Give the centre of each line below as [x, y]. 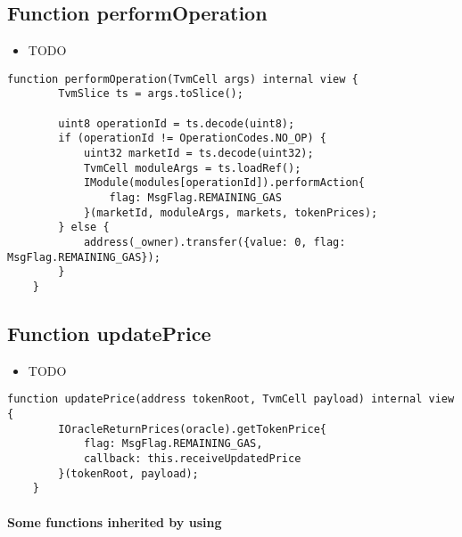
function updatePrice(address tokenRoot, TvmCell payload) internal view [231, 399]
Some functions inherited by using [115, 521]
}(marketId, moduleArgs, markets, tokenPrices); [231, 212]
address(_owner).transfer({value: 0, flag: [214, 243]
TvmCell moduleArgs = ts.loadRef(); [192, 168]
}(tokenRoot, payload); [128, 473]
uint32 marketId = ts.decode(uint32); [198, 154]
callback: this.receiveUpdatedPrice [192, 459]
